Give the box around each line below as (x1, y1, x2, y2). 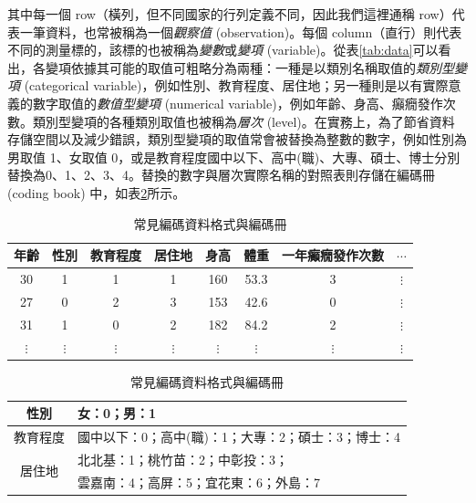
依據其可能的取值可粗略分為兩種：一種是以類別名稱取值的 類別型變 (70, 58, 467, 77)
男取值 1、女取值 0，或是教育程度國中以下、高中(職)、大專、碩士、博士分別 (7, 147, 460, 166)
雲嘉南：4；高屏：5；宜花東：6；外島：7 (78, 472, 320, 491)
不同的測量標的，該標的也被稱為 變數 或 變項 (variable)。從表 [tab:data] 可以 (7, 40, 439, 59)
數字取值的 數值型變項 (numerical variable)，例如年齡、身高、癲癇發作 (32, 93, 443, 112)
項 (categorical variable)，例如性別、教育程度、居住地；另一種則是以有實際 (7, 76, 449, 95)
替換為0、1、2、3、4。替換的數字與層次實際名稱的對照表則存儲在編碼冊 (7, 165, 435, 184)
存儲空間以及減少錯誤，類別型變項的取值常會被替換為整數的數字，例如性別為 (7, 130, 467, 149)
